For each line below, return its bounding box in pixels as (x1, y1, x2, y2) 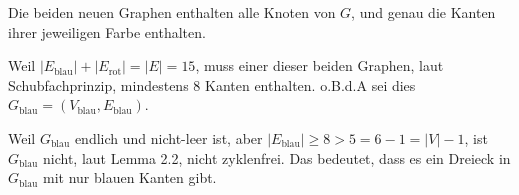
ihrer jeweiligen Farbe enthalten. (8, 21, 206, 42)
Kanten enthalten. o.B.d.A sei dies (205, 74, 416, 95)
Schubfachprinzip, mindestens (8, 74, 189, 95)
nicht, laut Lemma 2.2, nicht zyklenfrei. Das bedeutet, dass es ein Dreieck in (42, 147, 511, 168)
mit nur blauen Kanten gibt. (42, 167, 217, 188)
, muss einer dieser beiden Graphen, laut (195, 55, 444, 76)
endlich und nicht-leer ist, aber (74, 127, 263, 148)
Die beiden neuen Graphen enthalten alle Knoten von (8, 2, 336, 22)
